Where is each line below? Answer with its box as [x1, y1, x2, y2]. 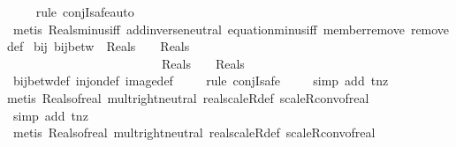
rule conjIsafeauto [35, 3, 134, 20]
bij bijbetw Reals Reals [33, 37, 190, 55]
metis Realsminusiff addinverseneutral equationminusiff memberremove [12, 19, 405, 38]
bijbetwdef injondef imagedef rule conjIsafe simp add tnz [12, 71, 389, 90]
